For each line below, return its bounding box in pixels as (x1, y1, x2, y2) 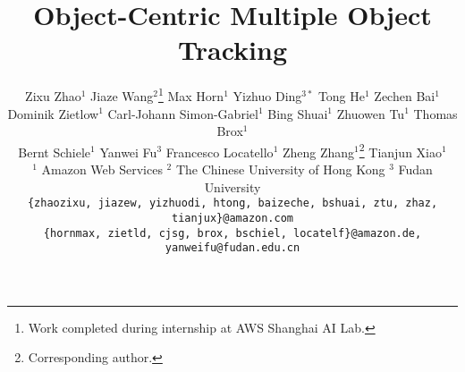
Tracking (178, 31, 287, 68)
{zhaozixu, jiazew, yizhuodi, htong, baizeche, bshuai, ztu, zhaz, (27, 197, 438, 210)
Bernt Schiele (18, 142, 91, 161)
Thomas (413, 104, 458, 123)
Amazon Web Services (41, 160, 163, 178)
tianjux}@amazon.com (171, 211, 294, 224)
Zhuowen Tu (336, 104, 405, 123)
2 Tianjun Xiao (359, 139, 442, 161)
